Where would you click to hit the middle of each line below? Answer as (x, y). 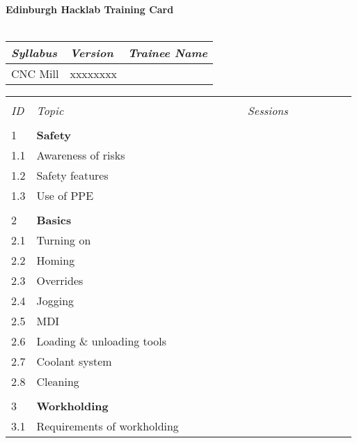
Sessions (268, 111)
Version (92, 53)
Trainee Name (168, 53)
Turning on (64, 240)
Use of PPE (65, 196)
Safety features (72, 176)
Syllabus (34, 53)
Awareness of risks (81, 155)
